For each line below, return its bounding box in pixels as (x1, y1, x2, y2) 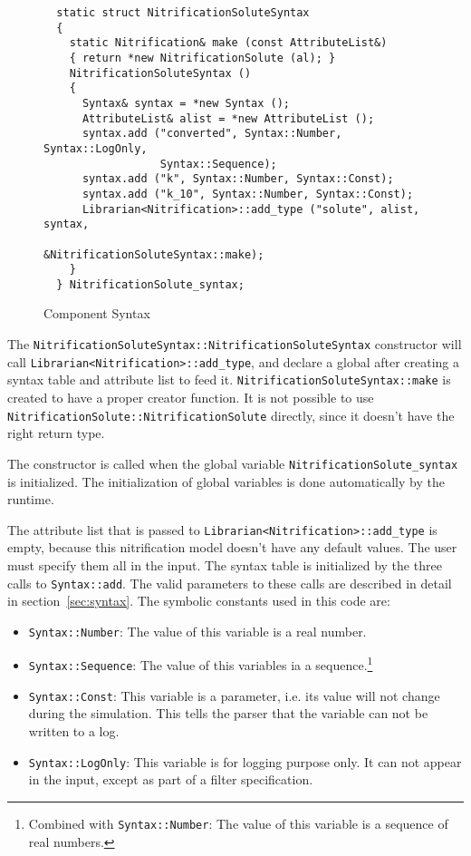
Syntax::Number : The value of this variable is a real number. (28, 621, 367, 640)
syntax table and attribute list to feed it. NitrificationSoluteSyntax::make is (7, 370, 451, 389)
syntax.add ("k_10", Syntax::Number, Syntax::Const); (82, 187, 414, 200)
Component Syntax (43, 304, 150, 323)
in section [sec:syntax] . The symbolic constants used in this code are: (7, 591, 390, 610)
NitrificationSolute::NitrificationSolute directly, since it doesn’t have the (7, 405, 455, 424)
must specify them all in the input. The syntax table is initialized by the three (7, 555, 442, 574)
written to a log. (28, 722, 120, 741)
